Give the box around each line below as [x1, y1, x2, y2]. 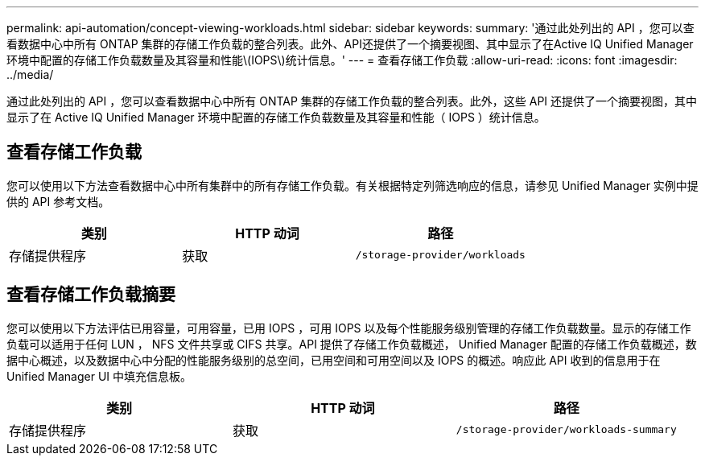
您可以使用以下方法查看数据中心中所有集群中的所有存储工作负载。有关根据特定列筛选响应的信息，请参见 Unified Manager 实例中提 [6, 178, 699, 192]
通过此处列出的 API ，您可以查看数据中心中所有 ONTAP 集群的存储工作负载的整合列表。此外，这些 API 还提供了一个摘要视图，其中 [6, 94, 698, 108]
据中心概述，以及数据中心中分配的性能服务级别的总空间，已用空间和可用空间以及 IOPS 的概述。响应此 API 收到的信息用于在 [6, 353, 661, 367]
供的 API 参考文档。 [6, 194, 110, 208]
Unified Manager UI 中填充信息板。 [6, 369, 192, 383]
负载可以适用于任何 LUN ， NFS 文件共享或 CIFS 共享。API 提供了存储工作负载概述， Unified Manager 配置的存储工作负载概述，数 [6, 336, 697, 351]
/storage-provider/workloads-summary [456, 423, 677, 436]
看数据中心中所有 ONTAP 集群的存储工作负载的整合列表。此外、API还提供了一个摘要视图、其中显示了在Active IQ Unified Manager [6, 37, 694, 51]
